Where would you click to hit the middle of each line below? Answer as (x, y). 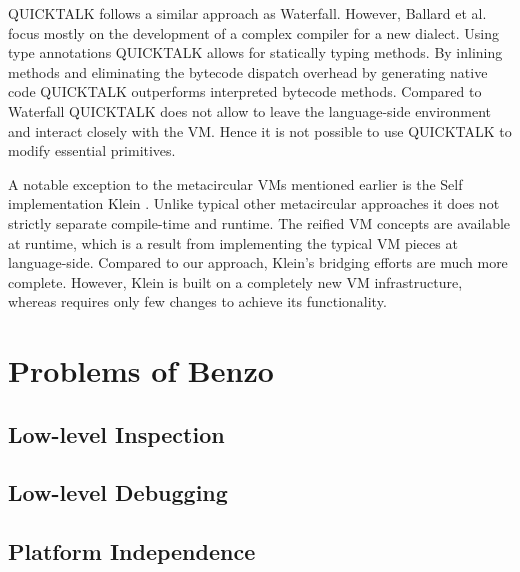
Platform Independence (132, 551)
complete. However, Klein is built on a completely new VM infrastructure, (235, 281)
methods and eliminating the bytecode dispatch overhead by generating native (248, 71)
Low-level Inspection (116, 433)
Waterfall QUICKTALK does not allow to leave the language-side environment (250, 110)
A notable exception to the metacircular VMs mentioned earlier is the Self (235, 183)
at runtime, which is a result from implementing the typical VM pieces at (233, 242)
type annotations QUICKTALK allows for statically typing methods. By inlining (255, 52)
